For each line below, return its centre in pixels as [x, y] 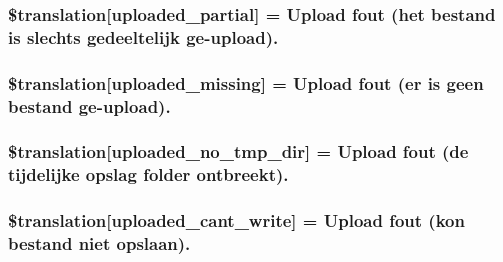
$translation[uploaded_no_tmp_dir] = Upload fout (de [238, 151]
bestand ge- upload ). [89, 105]
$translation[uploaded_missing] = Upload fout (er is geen [246, 82]
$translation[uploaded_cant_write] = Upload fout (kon [236, 220]
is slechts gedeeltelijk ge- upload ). [143, 36]
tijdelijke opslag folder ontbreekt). [148, 174]
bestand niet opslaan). [99, 243]
